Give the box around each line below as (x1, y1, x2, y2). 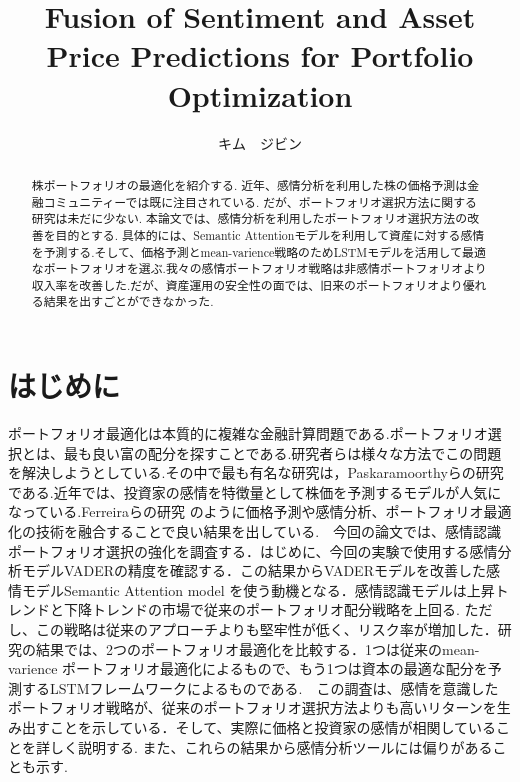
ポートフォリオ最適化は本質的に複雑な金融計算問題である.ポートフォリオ (8, 423, 488, 444)
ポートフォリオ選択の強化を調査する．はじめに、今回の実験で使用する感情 (8, 540, 498, 561)
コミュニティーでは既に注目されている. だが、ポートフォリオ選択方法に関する (43, 193, 477, 210)
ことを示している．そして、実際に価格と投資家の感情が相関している (49, 716, 497, 737)
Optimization (167, 74, 353, 115)
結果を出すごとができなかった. (43, 293, 214, 310)
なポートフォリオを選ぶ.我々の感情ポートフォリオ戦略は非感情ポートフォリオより (31, 260, 487, 277)
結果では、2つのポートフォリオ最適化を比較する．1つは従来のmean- (35, 638, 480, 659)
